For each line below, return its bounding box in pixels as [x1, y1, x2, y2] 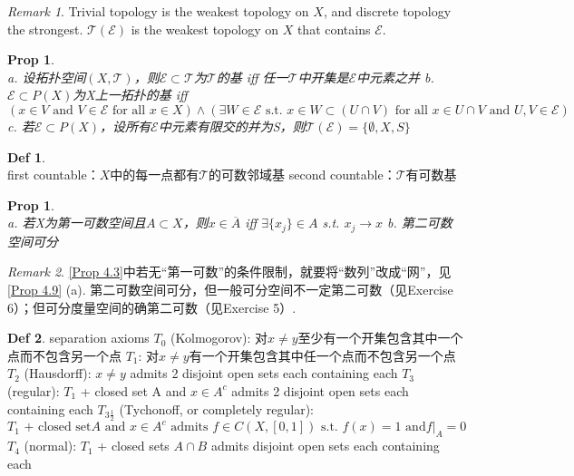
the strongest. [7, 19, 83, 38]
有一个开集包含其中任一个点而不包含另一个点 [189, 345, 456, 364]
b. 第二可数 [387, 213, 452, 232]
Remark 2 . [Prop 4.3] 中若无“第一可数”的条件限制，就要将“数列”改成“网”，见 [7, 262, 452, 281]
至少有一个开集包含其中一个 [297, 328, 463, 347]
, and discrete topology [323, 2, 452, 20]
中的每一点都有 [110, 165, 199, 184]
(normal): [24, 436, 77, 455]
